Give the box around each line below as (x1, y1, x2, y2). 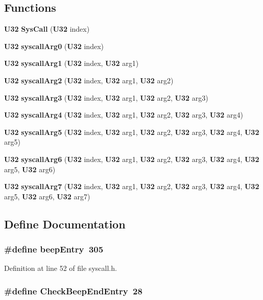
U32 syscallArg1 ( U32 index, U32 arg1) (4, 58, 139, 68)
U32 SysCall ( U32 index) (4, 24, 90, 34)
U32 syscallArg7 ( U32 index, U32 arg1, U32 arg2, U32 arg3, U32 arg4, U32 (4, 181, 259, 192)
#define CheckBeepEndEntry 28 (4, 284, 142, 297)
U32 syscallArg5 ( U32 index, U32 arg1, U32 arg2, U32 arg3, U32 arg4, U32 (4, 126, 259, 137)
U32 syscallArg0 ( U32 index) (4, 40, 104, 51)
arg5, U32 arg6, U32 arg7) (4, 191, 90, 201)
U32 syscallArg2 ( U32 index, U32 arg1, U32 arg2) (4, 75, 174, 85)
